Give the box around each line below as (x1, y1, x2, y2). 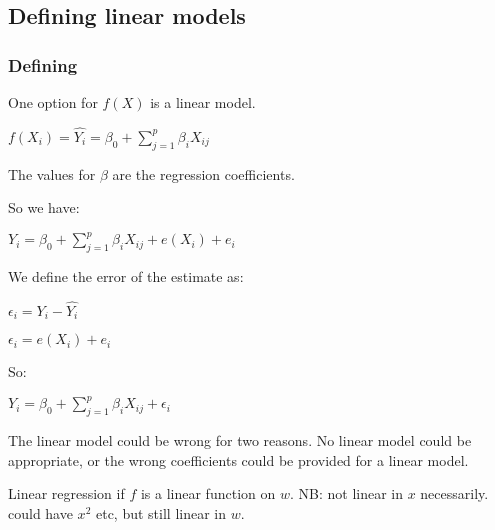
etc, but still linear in (95, 503, 226, 524)
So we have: (8, 197, 80, 218)
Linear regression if (8, 483, 125, 504)
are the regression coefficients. (112, 163, 295, 184)
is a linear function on (140, 483, 276, 504)
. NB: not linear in (289, 483, 403, 504)
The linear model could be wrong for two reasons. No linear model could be (8, 430, 472, 451)
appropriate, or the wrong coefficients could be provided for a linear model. (8, 449, 469, 470)
